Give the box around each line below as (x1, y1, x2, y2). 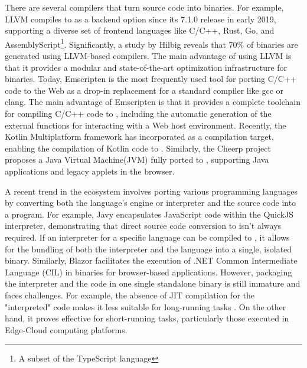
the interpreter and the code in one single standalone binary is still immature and (5, 277, 301, 290)
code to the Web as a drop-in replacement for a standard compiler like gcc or (5, 84, 284, 96)
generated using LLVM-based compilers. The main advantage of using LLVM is (5, 50, 292, 62)
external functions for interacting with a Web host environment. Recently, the (5, 119, 286, 131)
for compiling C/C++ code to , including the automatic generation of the (5, 107, 272, 119)
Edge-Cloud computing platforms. (5, 323, 128, 336)
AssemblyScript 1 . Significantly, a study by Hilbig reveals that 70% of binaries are (5, 36, 298, 50)
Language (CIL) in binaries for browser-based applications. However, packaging (5, 265, 292, 278)
